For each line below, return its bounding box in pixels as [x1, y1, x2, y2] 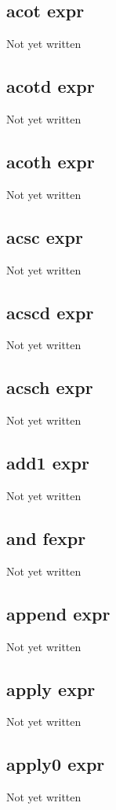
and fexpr [6, 525, 86, 550]
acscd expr [6, 300, 94, 324]
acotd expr [6, 74, 95, 98]
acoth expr [6, 149, 95, 173]
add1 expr [6, 451, 89, 475]
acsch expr [6, 375, 93, 399]
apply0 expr [6, 752, 105, 776]
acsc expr [6, 224, 83, 249]
